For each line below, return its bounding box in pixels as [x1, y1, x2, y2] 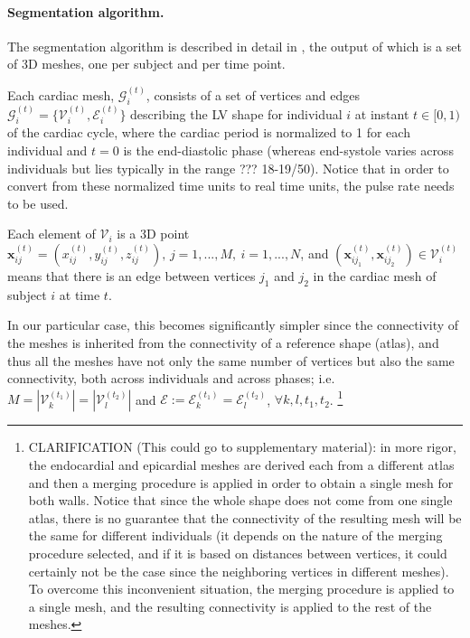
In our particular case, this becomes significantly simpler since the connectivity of [7, 315, 459, 334]
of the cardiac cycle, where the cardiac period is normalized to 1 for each [7, 123, 410, 142]
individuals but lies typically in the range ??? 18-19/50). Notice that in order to [7, 158, 449, 177]
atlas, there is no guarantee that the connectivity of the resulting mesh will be [28, 508, 462, 527]
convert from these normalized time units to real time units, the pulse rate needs [7, 176, 455, 195]
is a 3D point [117, 224, 190, 243]
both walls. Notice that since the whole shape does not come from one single [28, 491, 453, 510]
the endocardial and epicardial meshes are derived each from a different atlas [28, 455, 455, 474]
